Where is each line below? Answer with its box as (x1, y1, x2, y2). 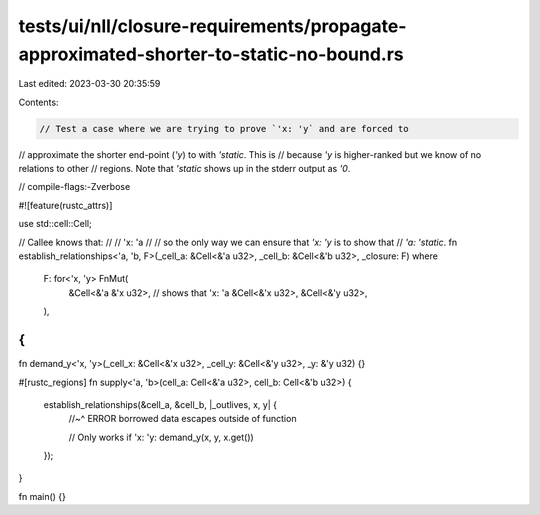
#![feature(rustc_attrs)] (18, 199, 113, 211)
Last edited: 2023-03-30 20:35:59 (18, 78, 161, 90)
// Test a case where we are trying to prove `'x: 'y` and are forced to (39, 123, 409, 134)
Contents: (18, 96, 59, 108)
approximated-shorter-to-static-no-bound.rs (18, 43, 404, 65)
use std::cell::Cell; (18, 218, 92, 230)
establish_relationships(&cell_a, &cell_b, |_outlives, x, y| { (43, 398, 277, 410)
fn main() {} (18, 490, 67, 502)
